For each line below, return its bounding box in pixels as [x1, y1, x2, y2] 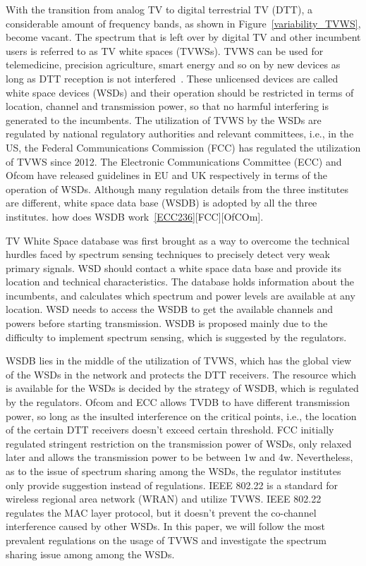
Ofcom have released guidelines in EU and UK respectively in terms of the [6, 168, 327, 183]
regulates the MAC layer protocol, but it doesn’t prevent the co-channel [6, 505, 317, 519]
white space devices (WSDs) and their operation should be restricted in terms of [6, 85, 354, 99]
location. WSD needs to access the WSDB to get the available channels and [6, 302, 334, 316]
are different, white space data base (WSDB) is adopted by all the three [6, 195, 317, 210]
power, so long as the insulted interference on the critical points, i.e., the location [6, 408, 357, 423]
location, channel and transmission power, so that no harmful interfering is [6, 99, 329, 113]
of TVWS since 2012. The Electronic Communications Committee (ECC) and [6, 154, 342, 168]
